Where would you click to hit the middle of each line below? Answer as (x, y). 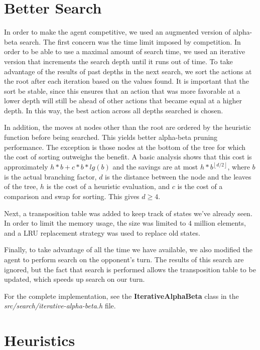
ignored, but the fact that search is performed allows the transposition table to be (130, 269)
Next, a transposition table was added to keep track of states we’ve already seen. (128, 213)
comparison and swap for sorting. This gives (72, 196)
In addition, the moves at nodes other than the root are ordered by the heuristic (128, 127)
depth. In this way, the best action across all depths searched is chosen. (114, 110)
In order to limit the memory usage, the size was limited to (95, 223)
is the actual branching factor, (50, 176)
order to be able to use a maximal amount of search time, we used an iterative (125, 51)
